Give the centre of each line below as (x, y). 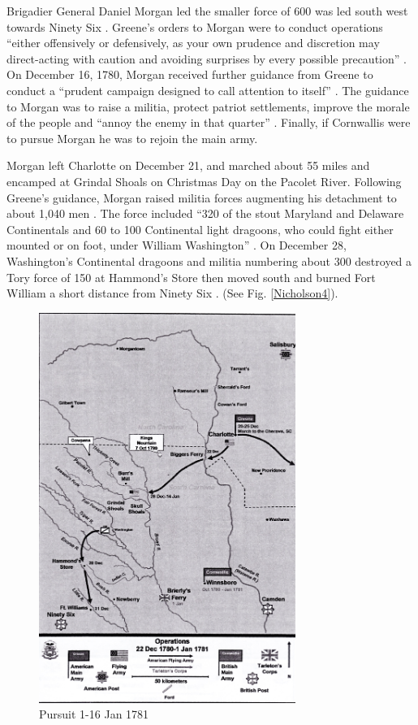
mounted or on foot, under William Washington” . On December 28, (177, 245)
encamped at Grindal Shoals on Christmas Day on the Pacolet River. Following (204, 181)
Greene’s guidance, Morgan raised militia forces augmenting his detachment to (202, 197)
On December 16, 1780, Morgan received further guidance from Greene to (190, 74)
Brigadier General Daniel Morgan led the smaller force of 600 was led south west (207, 11)
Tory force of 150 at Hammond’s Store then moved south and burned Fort (191, 277)
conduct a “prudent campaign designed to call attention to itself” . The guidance (208, 90)
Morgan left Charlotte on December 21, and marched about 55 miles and (188, 165)
